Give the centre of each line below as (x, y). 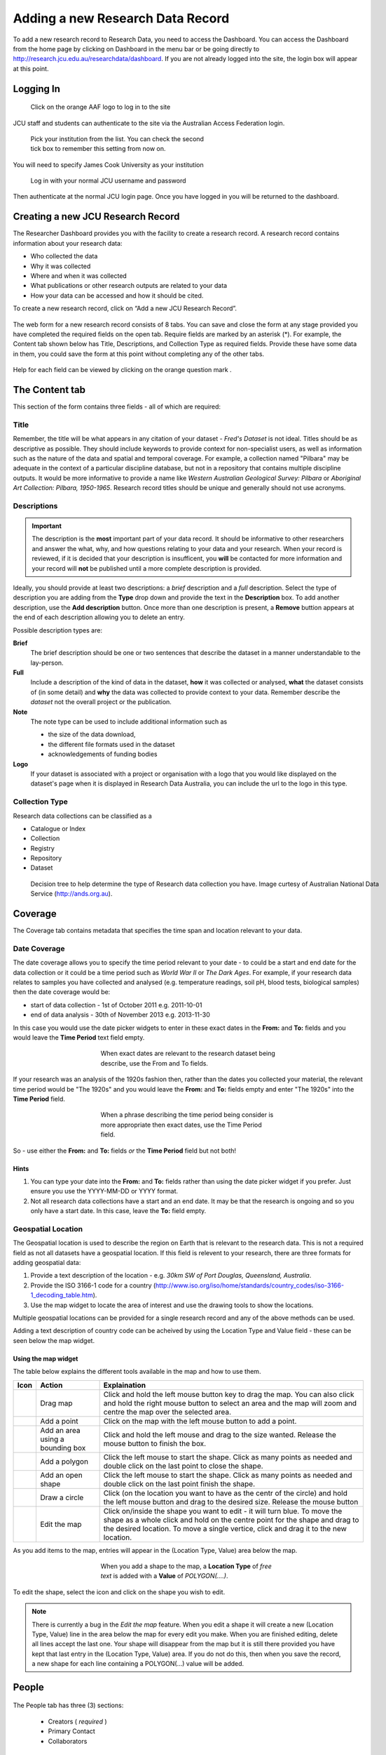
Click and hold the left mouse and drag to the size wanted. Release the (220, 1434)
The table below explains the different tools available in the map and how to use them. (137, 1372)
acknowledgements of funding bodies (103, 754)
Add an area (60, 1430)
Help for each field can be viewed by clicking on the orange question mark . (122, 370)
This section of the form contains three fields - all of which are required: (117, 406)
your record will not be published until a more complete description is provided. (147, 568)
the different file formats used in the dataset (111, 744)
